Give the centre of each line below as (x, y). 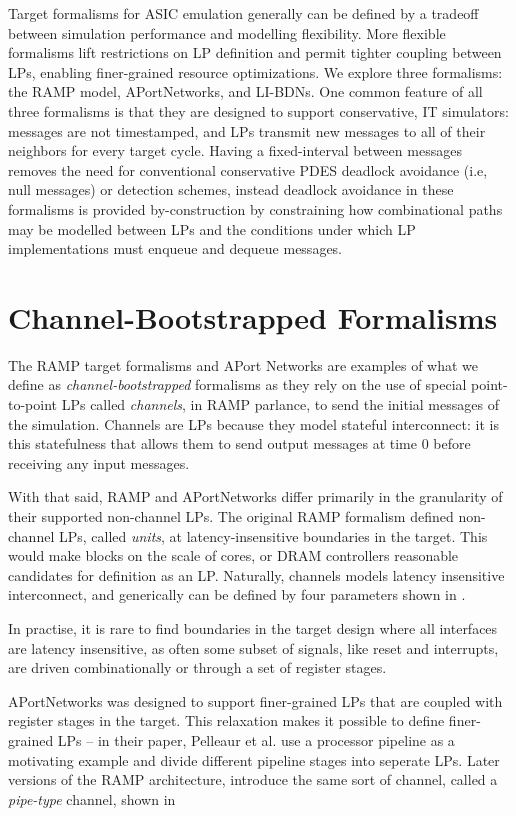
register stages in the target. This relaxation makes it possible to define (226, 720)
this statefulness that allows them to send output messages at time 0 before (239, 443)
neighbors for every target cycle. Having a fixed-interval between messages (235, 150)
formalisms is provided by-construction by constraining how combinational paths (255, 208)
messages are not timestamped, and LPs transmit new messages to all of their (247, 130)
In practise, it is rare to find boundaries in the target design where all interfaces (253, 627)
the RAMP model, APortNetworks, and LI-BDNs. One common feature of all (245, 91)
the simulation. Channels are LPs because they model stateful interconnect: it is (253, 423)
